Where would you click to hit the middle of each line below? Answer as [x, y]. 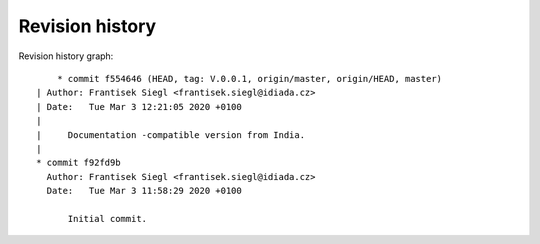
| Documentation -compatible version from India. [170, 134]
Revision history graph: [66, 56]
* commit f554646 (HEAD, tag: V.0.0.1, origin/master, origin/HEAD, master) [249, 78]
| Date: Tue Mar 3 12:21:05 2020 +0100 [139, 106]
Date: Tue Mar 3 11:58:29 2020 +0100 [144, 191]
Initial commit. [107, 218]
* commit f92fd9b [78, 163]
